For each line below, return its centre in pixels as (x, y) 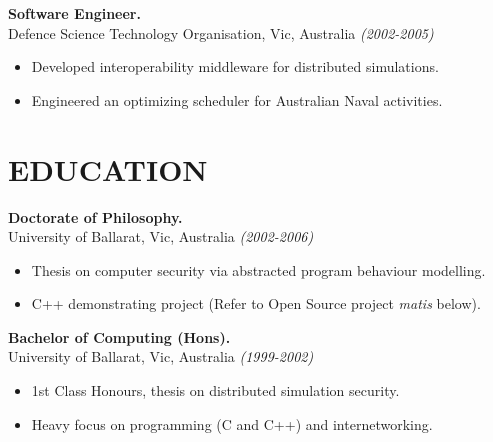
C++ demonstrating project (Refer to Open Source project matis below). (256, 303)
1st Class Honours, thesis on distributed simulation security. (215, 390)
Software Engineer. (74, 13)
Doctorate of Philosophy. (95, 216)
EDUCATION (108, 168)
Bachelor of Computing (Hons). (119, 336)
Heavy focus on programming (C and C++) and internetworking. (232, 423)
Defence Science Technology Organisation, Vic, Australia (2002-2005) (221, 32)
